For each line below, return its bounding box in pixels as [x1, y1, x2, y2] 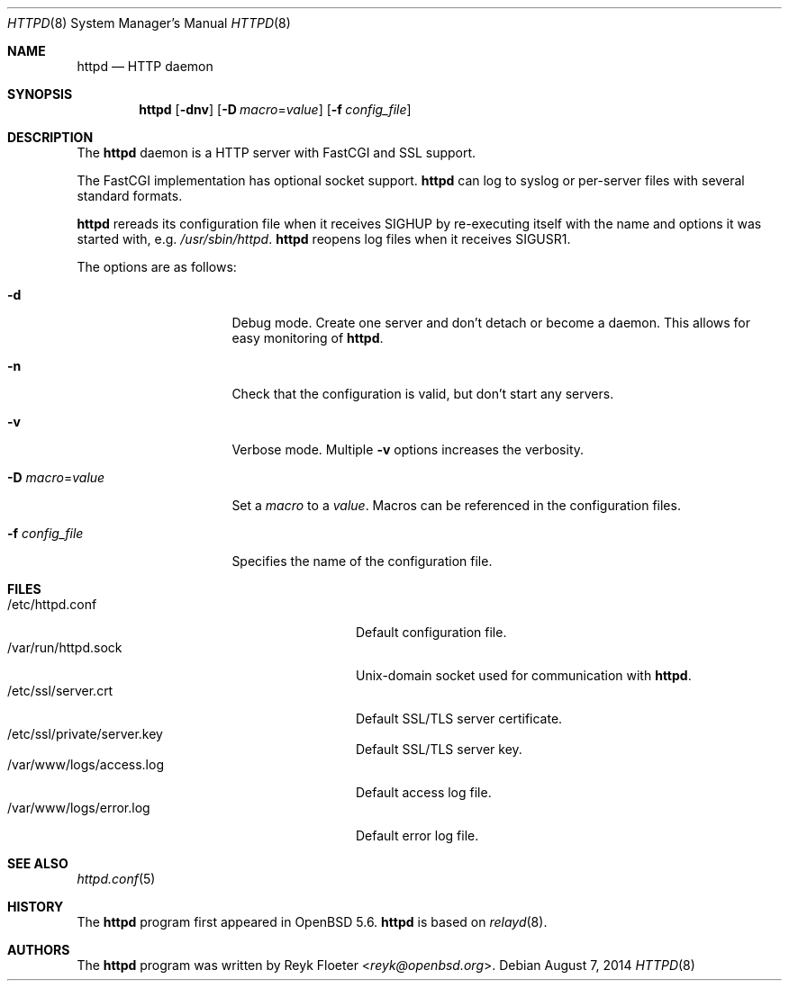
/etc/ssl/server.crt [7, 683, 113, 698]
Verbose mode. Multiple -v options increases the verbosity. [231, 442, 585, 457]
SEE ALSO [7, 856, 68, 871]
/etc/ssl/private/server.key [7, 726, 163, 741]
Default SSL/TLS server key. [356, 741, 522, 757]
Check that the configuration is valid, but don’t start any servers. [231, 386, 614, 401]
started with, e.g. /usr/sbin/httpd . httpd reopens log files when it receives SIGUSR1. [77, 231, 571, 247]
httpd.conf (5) [77, 871, 156, 886]
